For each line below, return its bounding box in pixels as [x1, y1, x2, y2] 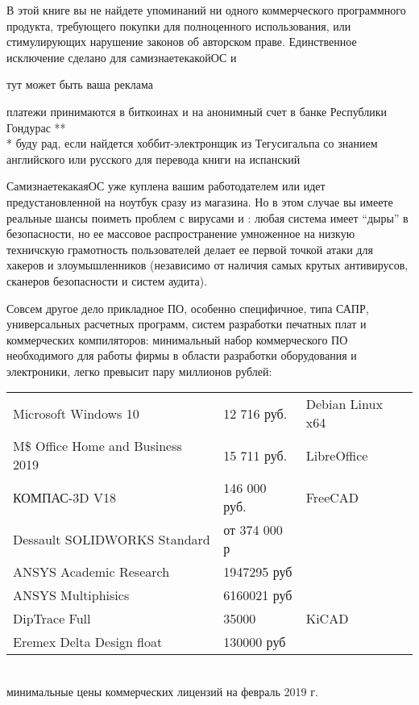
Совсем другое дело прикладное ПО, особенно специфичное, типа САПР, [6, 299, 369, 316]
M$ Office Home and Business [13, 436, 182, 456]
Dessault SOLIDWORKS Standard [13, 529, 210, 549]
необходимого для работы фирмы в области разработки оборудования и [6, 347, 357, 364]
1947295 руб [223, 562, 292, 582]
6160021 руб [223, 586, 292, 605]
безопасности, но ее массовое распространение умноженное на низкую [6, 225, 355, 242]
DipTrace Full [13, 609, 91, 628]
